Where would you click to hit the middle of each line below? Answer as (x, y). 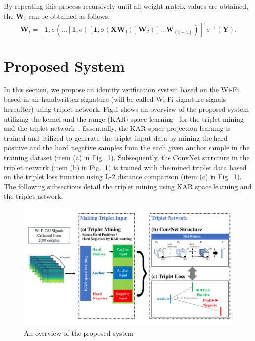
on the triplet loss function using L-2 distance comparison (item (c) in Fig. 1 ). (123, 177)
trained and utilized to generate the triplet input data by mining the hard (116, 138)
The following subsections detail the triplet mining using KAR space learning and (128, 186)
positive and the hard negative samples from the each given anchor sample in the (127, 148)
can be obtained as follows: (69, 16)
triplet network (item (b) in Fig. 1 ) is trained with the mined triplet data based (125, 167)
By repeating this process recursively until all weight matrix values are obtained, (126, 6)
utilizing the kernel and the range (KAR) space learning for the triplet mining (124, 118)
